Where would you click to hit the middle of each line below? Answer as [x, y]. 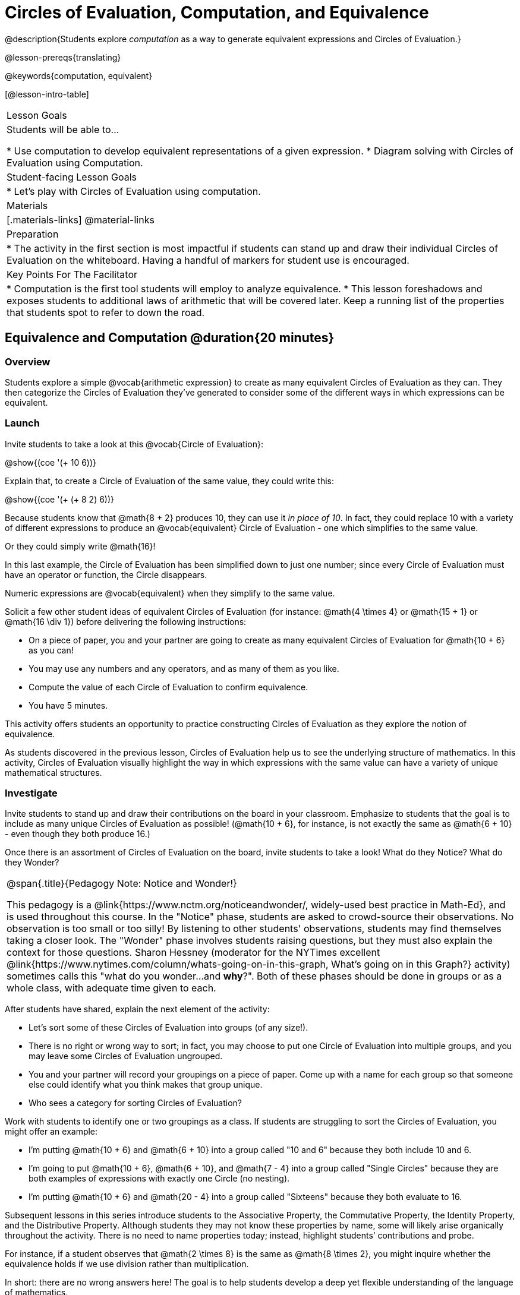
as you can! [51, 650]
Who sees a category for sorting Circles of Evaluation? [135, 1103]
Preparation [33, 234]
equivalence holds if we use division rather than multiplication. [127, 1264]
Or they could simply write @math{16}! [80, 546]
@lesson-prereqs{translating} [63, 57]
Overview [28, 361]
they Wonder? [32, 863]
